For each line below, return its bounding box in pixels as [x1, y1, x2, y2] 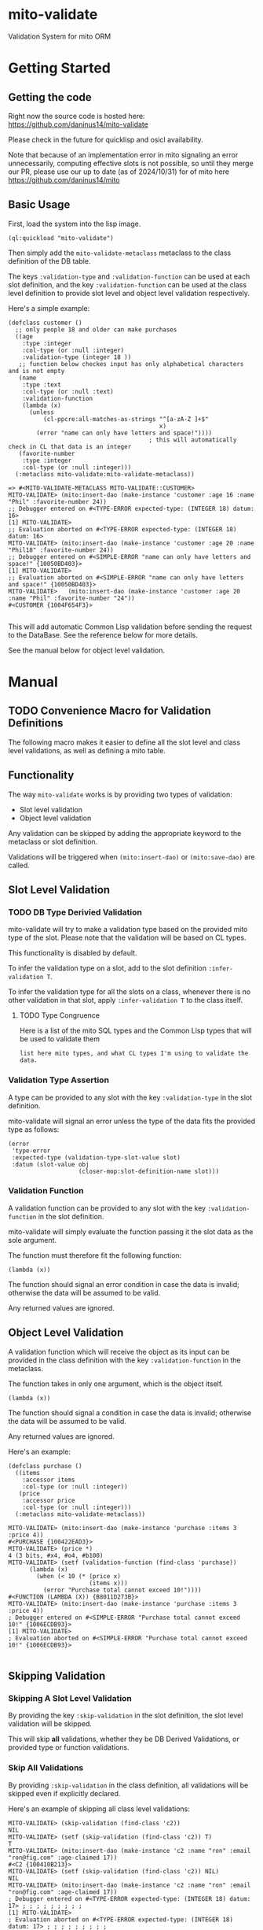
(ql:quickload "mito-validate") [8, 234, 114, 242]
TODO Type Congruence [19, 1011, 100, 1020]
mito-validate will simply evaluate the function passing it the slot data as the [8, 1226, 254, 1237]
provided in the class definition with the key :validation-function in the [8, 1355, 241, 1365]
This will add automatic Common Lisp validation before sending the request [8, 622, 253, 631]
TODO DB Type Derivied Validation [8, 907, 143, 918]
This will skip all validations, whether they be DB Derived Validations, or [8, 1734, 239, 1744]
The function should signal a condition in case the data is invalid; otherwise [8, 1407, 252, 1418]
